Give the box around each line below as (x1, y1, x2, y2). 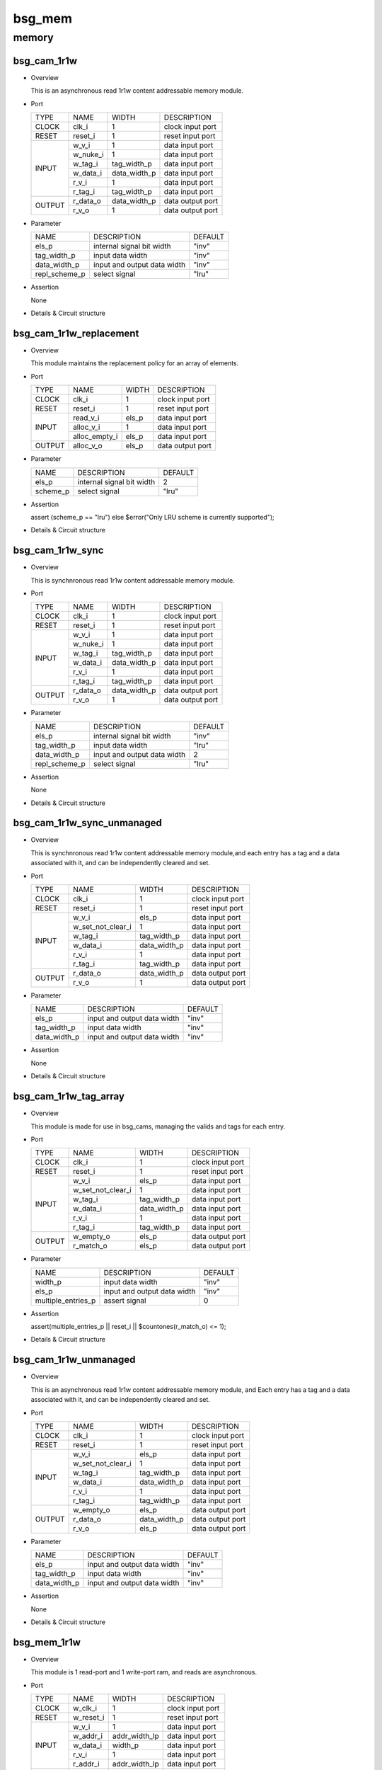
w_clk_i (73, 1703, 98, 1713)
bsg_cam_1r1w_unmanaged (13, 1354, 136, 1366)
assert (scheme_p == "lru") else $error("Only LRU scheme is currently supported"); (30, 513, 275, 521)
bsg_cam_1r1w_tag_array (13, 1090, 125, 1102)
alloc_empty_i (73, 432, 118, 442)
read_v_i (73, 413, 100, 423)
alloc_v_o (73, 441, 103, 451)
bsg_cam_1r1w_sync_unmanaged (13, 817, 163, 829)
